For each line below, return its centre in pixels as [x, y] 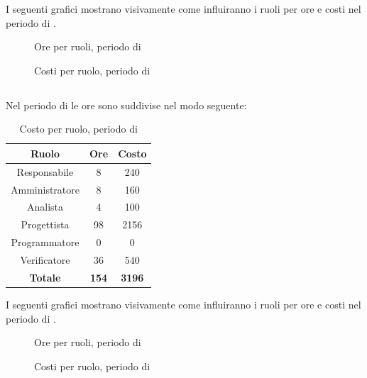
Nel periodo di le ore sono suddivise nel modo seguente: [126, 105]
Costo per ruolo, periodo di [78, 129]
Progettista [45, 224]
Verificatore [45, 260]
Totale [45, 277]
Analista [45, 207]
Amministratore [45, 189]
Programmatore [45, 242]
